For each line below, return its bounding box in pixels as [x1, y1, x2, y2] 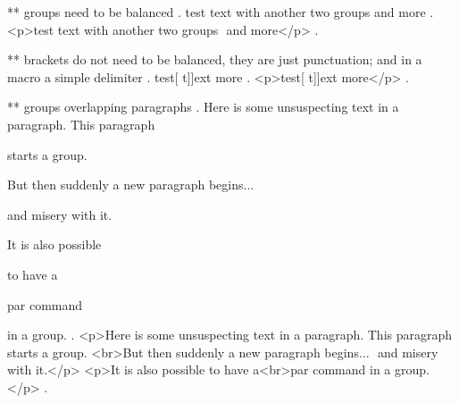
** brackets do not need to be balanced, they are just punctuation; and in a [7, 50, 422, 69]
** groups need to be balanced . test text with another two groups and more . [7, 3, 434, 21]
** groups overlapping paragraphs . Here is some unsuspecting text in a [7, 97, 399, 116]
